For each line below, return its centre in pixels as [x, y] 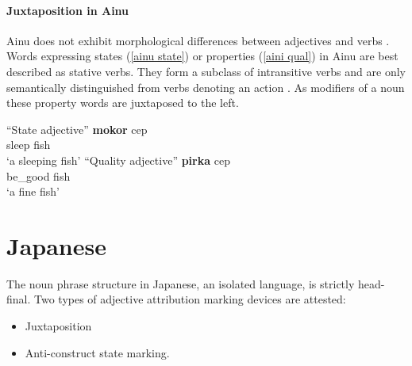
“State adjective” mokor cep [77, 129]
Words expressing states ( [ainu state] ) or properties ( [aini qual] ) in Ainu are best [202, 56]
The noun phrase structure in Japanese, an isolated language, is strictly [181, 283]
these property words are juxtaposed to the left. [123, 103]
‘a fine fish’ [33, 191]
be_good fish [39, 175]
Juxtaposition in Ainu [68, 10]
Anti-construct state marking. [97, 352]
